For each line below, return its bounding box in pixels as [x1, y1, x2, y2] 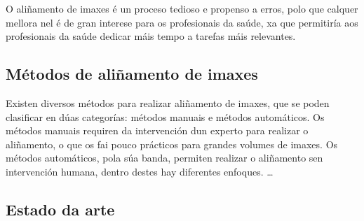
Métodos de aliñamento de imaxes [6, 63, 258, 85]
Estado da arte [6, 198, 115, 220]
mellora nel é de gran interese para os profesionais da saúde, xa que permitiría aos [6, 15, 358, 29]
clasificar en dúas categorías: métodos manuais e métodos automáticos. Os [6, 109, 325, 124]
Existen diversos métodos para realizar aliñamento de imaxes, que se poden [6, 95, 330, 110]
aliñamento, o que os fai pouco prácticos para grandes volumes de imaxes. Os [6, 136, 338, 151]
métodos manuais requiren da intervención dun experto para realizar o [6, 123, 309, 138]
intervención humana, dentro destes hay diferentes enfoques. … [6, 164, 274, 178]
